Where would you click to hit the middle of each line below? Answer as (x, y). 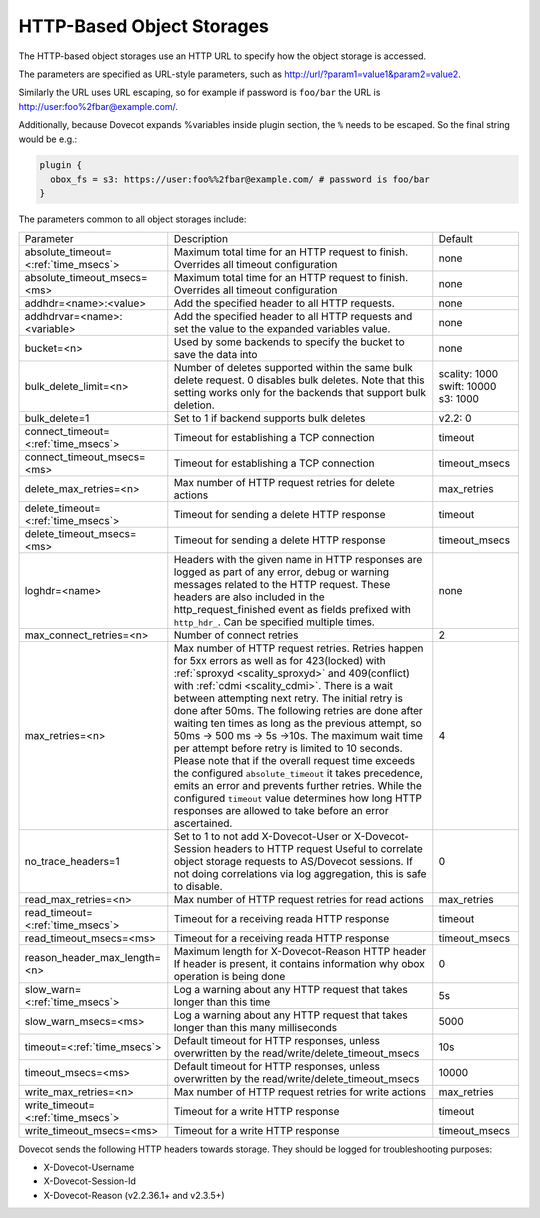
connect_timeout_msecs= (85, 457)
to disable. (198, 886)
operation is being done (229, 976)
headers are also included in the (249, 597)
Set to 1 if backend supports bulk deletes (269, 418)
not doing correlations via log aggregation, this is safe (300, 873)
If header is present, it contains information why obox (299, 963)
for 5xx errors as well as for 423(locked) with (279, 660)
